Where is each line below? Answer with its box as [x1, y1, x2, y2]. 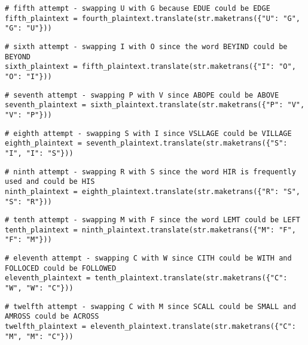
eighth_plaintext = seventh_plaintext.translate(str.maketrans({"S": [5, 139, 288, 148]
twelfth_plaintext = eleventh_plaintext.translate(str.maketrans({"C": [5, 322, 296, 331]
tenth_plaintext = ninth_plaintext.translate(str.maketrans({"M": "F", [5, 225, 296, 234]
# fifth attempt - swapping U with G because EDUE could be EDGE [5, 4, 270, 13]
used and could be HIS [5, 177, 95, 186]
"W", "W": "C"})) [5, 284, 74, 293]
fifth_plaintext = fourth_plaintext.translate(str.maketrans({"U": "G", [5, 14, 300, 23]
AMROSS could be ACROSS [5, 312, 99, 321]
